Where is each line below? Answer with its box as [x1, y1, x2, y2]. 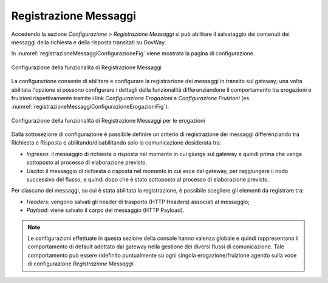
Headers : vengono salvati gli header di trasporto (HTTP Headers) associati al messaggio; [26, 198, 250, 205]
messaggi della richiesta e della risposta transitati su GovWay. [11, 38, 166, 46]
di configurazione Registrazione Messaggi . [27, 260, 135, 267]
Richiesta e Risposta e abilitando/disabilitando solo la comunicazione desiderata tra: [11, 139, 222, 146]
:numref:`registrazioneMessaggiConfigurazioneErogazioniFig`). [11, 103, 169, 111]
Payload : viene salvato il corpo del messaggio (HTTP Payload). [26, 206, 185, 214]
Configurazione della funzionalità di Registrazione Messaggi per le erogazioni [11, 117, 205, 124]
